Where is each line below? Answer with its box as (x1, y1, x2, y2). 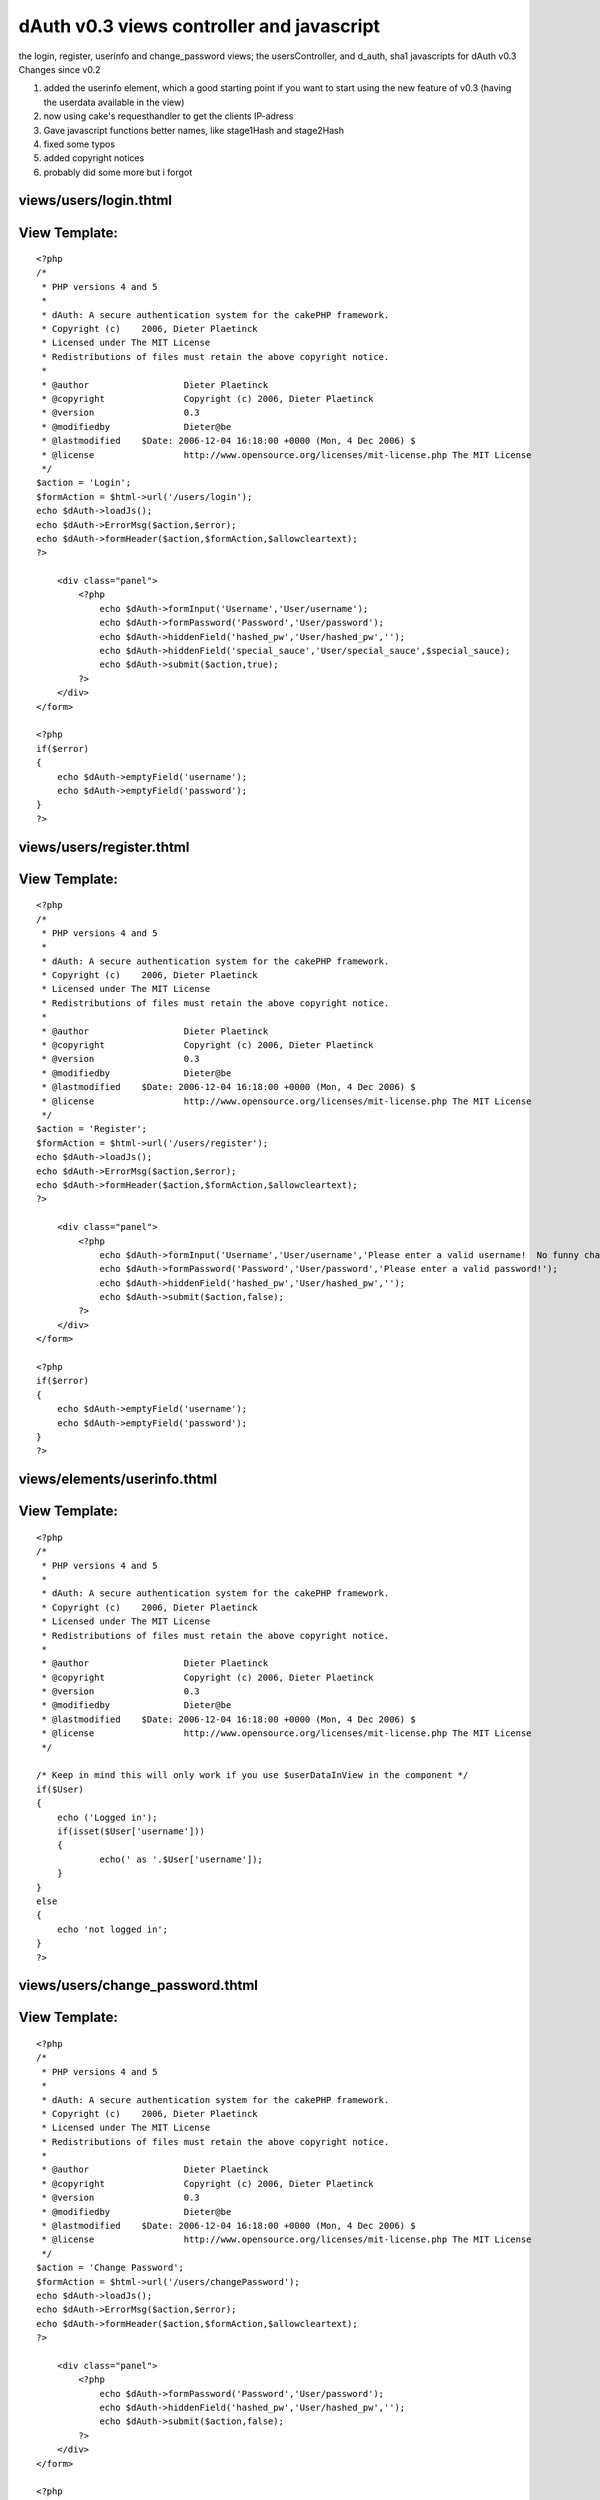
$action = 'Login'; (36, 477, 132, 489)
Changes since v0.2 (18, 63, 101, 75)
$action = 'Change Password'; (36, 2262, 185, 2274)
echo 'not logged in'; (56, 1923, 169, 1935)
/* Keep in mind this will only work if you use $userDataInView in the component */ (36, 1770, 469, 1781)
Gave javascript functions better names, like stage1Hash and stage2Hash (43, 124, 345, 136)
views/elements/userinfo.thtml (18, 1471, 218, 1488)
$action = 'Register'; (36, 1123, 148, 1135)
